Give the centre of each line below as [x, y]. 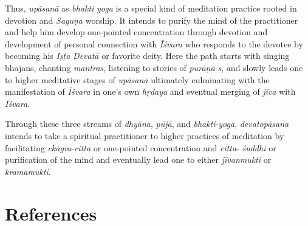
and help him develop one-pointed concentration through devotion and [136, 32]
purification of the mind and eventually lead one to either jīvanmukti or [138, 159]
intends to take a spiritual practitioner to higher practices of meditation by [145, 135]
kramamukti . [28, 171]
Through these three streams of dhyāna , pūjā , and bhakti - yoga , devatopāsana [147, 124]
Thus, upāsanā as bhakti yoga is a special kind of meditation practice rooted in [151, 8]
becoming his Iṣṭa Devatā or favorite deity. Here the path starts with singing [147, 56]
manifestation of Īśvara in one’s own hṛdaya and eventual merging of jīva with [150, 91]
